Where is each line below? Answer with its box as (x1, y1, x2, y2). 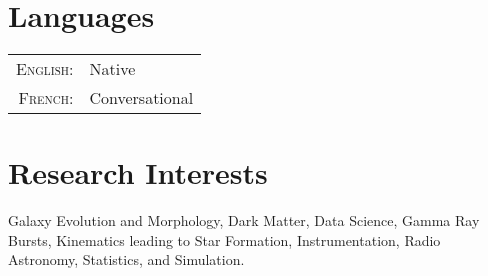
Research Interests (8, 152, 268, 193)
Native (89, 57, 136, 81)
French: (18, 86, 74, 110)
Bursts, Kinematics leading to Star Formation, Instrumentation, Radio (8, 229, 441, 250)
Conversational (89, 86, 194, 110)
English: (16, 57, 74, 81)
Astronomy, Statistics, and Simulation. (8, 249, 245, 270)
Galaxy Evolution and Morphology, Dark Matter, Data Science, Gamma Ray (8, 210, 480, 231)
